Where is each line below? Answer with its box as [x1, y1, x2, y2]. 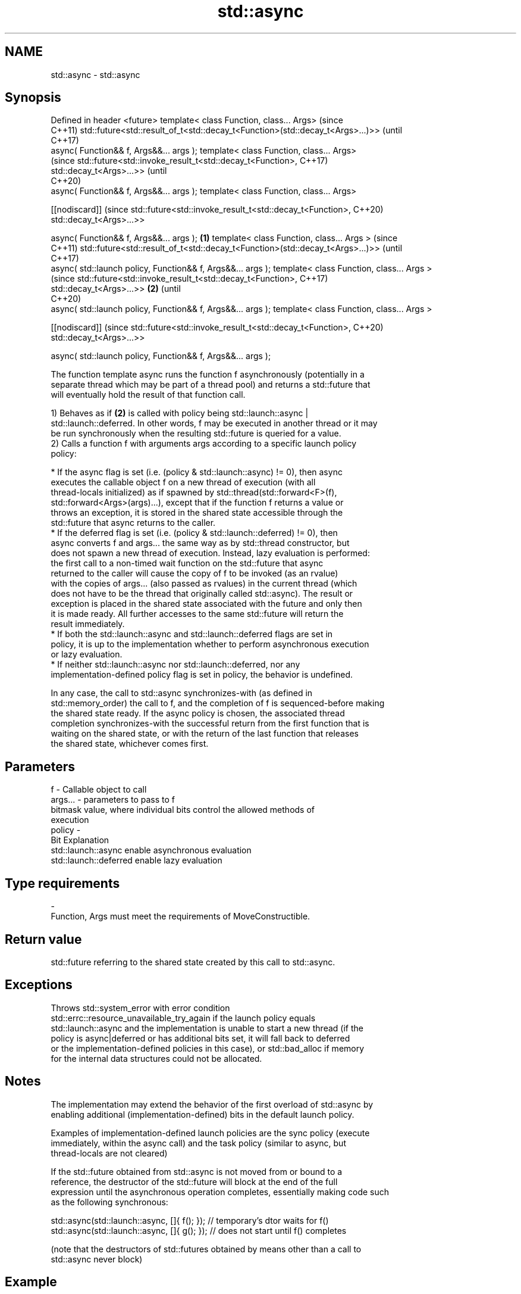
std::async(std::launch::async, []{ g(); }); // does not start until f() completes [51, 1225, 347, 1236]
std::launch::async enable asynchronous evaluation [51, 845, 252, 856]
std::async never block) [51, 1254, 143, 1264]
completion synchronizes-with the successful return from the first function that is [51, 718, 369, 729]
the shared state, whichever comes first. [51, 738, 209, 749]
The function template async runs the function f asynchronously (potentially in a [51, 369, 365, 380]
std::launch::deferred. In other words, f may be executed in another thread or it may [51, 418, 378, 429]
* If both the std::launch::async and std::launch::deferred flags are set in [51, 629, 333, 640]
